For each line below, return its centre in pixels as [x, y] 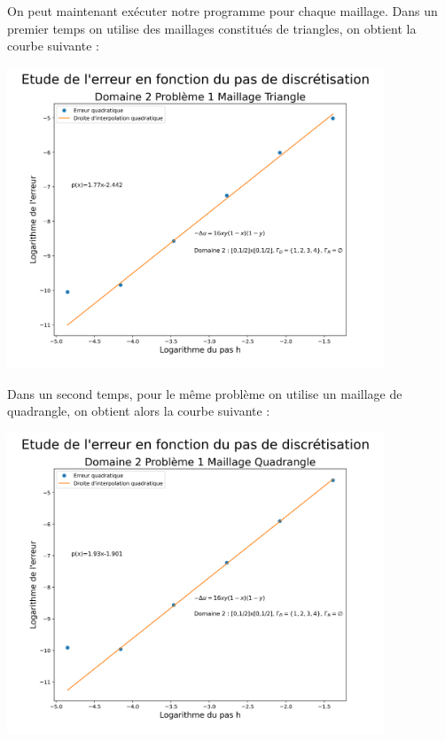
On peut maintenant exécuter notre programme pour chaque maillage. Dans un [222, 11]
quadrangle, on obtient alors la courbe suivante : [139, 411]
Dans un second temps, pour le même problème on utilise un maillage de [205, 393]
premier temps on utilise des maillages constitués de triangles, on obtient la [212, 28]
